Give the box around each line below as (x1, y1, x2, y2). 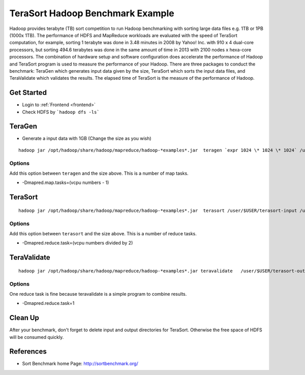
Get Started (9, 88, 47, 97)
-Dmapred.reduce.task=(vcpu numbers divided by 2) (22, 240, 133, 246)
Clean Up (9, 314, 39, 322)
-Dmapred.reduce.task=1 (22, 300, 75, 306)
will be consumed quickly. (9, 334, 64, 340)
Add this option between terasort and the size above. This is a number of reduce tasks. (9, 230, 197, 236)
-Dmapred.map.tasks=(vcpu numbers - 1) (22, 179, 109, 185)
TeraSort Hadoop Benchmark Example (9, 8, 175, 19)
